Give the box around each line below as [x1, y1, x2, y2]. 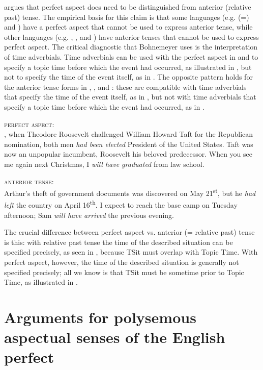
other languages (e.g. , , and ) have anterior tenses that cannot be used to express [4, 31, 259, 42]
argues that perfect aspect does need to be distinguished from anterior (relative [4, 2, 251, 12]
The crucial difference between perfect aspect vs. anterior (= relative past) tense [4, 227, 255, 237]
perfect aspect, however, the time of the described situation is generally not [4, 256, 239, 267]
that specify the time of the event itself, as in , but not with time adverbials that [4, 91, 256, 102]
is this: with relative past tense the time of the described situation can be [4, 236, 233, 247]
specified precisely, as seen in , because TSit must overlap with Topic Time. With [4, 246, 258, 257]
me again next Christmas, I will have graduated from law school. [4, 158, 204, 169]
